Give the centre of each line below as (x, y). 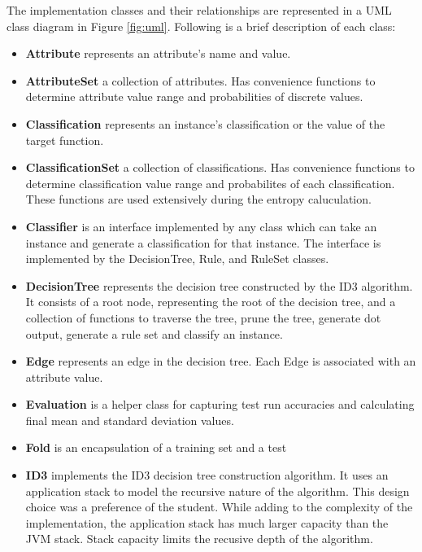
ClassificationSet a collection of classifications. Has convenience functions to (220, 167)
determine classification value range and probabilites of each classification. (210, 183)
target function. (65, 140)
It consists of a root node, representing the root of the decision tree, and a (211, 302)
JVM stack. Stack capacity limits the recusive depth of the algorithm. (199, 539)
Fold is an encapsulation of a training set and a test (156, 447)
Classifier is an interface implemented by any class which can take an (201, 226)
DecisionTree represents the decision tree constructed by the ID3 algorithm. (219, 285)
